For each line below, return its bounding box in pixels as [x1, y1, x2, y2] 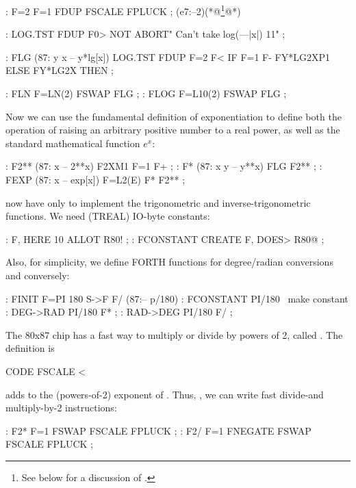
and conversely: [5, 268, 70, 282]
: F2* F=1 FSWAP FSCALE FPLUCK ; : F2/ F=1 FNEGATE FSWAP [5, 423, 311, 437]
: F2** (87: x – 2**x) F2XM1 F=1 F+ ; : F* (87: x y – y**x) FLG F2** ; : [5, 159, 322, 173]
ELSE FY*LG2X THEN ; [5, 63, 114, 77]
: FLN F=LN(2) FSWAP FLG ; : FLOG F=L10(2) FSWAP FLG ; [5, 86, 287, 101]
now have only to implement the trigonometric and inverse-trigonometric [5, 195, 311, 209]
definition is [5, 341, 55, 355]
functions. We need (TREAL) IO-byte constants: [5, 209, 210, 223]
